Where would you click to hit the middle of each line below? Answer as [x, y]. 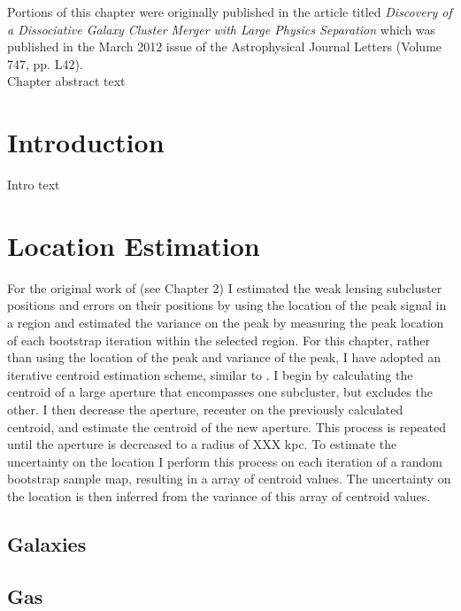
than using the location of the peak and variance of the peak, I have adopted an [224, 357]
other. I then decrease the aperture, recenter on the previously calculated [205, 409]
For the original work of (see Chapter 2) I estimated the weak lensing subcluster [225, 287]
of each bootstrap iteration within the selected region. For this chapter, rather [219, 340]
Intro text [34, 185]
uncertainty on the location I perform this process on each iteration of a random [225, 461]
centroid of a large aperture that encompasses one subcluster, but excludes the [220, 392]
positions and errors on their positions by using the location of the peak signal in [227, 305]
